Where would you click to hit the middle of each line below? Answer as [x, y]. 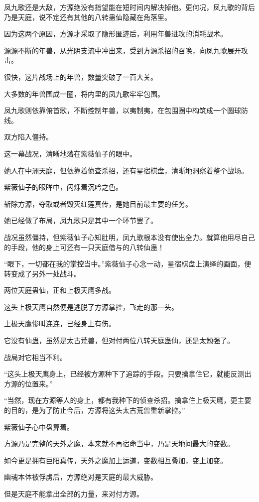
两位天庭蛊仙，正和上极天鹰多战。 [60, 290]
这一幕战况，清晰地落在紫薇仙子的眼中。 [70, 153]
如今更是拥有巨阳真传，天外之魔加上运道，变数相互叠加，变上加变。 [116, 460]
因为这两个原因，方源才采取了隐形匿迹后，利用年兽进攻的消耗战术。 [116, 34]
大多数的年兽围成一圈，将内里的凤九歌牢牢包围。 [84, 93]
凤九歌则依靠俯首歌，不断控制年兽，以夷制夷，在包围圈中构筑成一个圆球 [123, 110]
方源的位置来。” [28, 383]
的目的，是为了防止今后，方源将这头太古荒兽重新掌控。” [95, 410]
